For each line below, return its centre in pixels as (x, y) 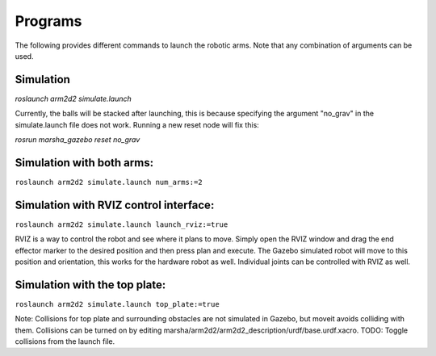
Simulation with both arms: (84, 163)
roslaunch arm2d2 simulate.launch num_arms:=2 (109, 182)
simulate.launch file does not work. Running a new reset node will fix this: (137, 124)
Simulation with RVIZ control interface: (115, 205)
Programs (48, 21)
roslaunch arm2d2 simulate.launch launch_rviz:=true (122, 224)
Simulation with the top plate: (90, 285)
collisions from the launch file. (65, 341)
